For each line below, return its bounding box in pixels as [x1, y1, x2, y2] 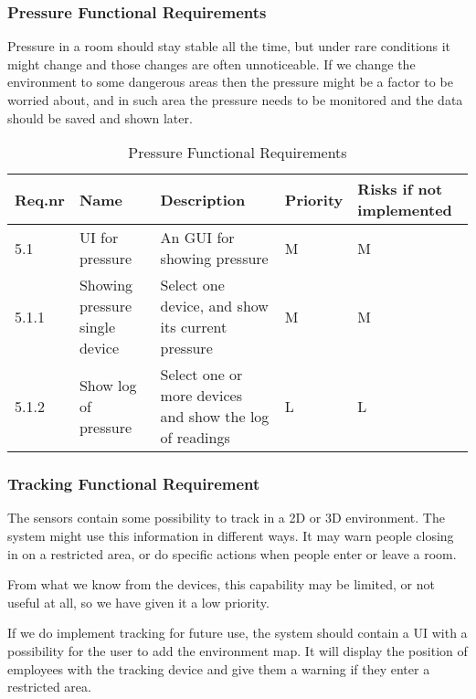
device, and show [160, 295, 269, 317]
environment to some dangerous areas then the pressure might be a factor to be [7, 72, 453, 91]
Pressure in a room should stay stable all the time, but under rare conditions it [7, 37, 451, 56]
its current [160, 316, 227, 338]
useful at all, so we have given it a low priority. [7, 592, 270, 611]
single [79, 316, 116, 338]
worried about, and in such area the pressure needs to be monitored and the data [7, 90, 463, 109]
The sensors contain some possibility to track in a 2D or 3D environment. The [7, 508, 445, 527]
